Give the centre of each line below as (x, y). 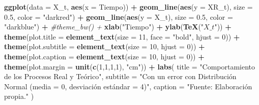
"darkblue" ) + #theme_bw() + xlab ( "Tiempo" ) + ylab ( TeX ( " (104, 27)
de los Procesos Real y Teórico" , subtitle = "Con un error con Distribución (120, 76)
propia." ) (19, 96)
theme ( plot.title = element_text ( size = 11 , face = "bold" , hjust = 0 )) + (122, 36)
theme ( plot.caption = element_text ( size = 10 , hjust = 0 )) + (104, 56)
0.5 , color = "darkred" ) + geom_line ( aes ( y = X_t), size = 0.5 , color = (119, 16)
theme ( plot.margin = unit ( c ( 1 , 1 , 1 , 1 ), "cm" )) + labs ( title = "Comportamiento (130, 66)
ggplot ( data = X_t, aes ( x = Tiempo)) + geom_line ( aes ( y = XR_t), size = (128, 7)
